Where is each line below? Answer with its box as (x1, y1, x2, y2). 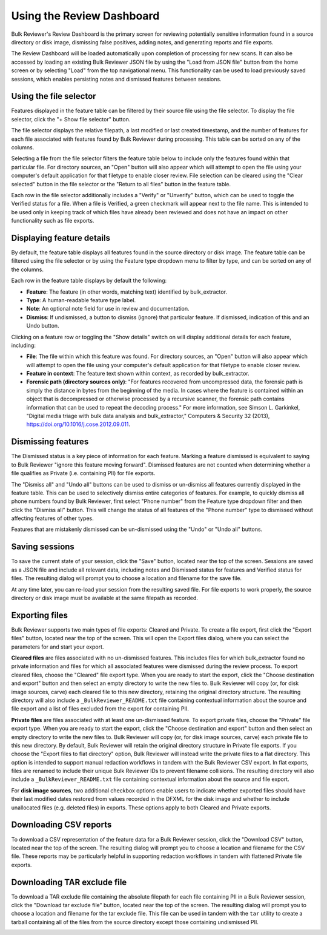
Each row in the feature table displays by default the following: (11, 277, 167, 285)
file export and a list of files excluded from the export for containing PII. (11, 705, 189, 712)
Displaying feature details (11, 232, 111, 243)
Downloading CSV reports (11, 820, 112, 830)
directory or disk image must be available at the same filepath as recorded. (11, 594, 198, 601)
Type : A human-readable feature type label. (26, 296, 136, 303)
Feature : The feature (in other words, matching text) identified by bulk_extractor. (26, 288, 227, 295)
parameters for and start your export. (11, 643, 104, 650)
